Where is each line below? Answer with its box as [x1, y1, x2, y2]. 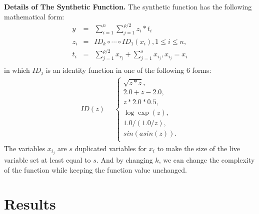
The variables [4, 143, 45, 153]
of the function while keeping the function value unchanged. [4, 164, 187, 175]
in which [4, 64, 30, 75]
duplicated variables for [74, 143, 147, 153]
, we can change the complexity [158, 154, 255, 165]
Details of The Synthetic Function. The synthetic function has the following [4, 1, 252, 11]
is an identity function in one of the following [45, 64, 184, 75]
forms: [192, 64, 211, 75]
